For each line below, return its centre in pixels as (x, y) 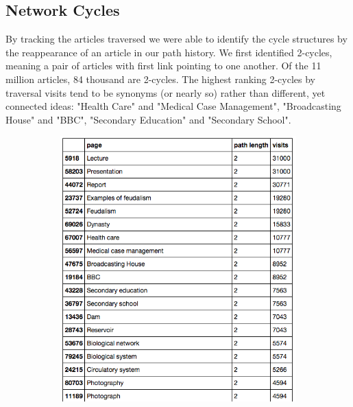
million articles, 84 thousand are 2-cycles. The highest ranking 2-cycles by (160, 79)
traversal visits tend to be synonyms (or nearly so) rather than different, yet (166, 92)
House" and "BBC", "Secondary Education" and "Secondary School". (148, 119)
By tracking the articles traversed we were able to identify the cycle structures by (176, 39)
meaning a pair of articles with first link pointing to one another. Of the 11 (163, 66)
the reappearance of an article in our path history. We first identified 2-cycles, (169, 52)
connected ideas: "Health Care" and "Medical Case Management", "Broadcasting (173, 106)
